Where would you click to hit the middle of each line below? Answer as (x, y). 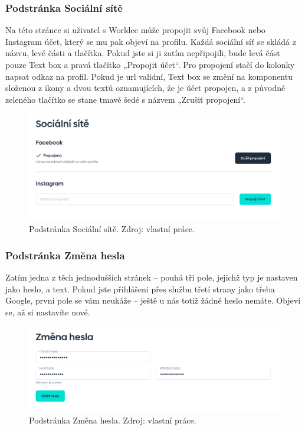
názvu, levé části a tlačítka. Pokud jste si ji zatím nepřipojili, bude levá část (143, 53)
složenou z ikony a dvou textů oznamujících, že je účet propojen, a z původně (145, 88)
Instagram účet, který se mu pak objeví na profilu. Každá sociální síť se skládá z (151, 41)
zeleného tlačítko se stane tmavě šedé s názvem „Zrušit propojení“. (125, 99)
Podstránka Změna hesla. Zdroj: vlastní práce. (113, 420)
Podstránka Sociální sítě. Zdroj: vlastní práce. (112, 229)
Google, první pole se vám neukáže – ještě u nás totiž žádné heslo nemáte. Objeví (153, 300)
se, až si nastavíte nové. (48, 312)
